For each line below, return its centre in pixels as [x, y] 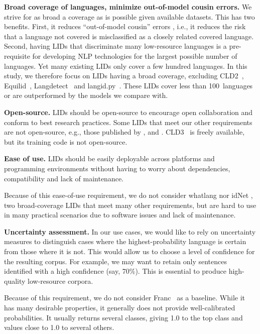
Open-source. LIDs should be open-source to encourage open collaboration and [128, 112]
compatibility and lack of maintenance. [64, 178]
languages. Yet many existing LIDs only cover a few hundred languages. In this [126, 66]
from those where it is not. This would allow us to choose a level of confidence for [129, 251]
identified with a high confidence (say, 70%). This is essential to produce [115, 271]
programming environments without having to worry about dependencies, [117, 168]
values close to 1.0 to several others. [59, 327]
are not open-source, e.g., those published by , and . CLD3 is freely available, [124, 132]
